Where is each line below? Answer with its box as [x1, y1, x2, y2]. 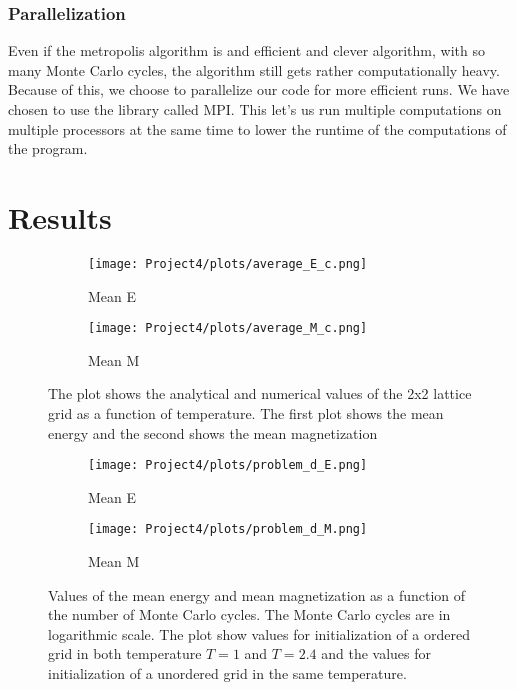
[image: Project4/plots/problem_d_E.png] [88, 458, 368, 473]
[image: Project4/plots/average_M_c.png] [88, 321, 368, 336]
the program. [8, 138, 88, 159]
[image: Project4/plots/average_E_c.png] [88, 256, 368, 271]
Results [8, 196, 112, 237]
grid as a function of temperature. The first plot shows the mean [48, 403, 444, 423]
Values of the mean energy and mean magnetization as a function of [48, 584, 466, 605]
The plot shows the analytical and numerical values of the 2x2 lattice [48, 383, 472, 404]
